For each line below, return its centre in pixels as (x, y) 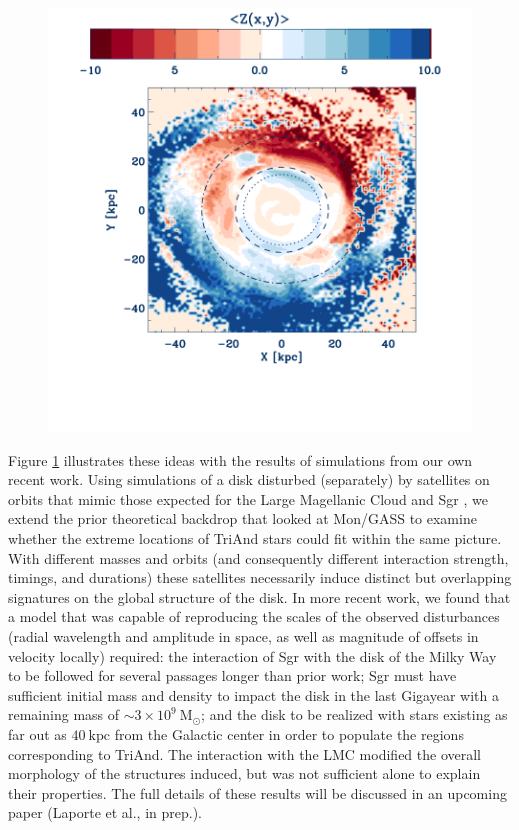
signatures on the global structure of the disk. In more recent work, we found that (259, 596)
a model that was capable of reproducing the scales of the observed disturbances (254, 616)
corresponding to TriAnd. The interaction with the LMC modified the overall (245, 753)
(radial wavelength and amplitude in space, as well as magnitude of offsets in (243, 635)
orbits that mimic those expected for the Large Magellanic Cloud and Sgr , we (248, 498)
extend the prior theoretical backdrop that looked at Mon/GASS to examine (242, 518)
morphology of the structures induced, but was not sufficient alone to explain (244, 773)
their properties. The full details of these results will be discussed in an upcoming (257, 792)
